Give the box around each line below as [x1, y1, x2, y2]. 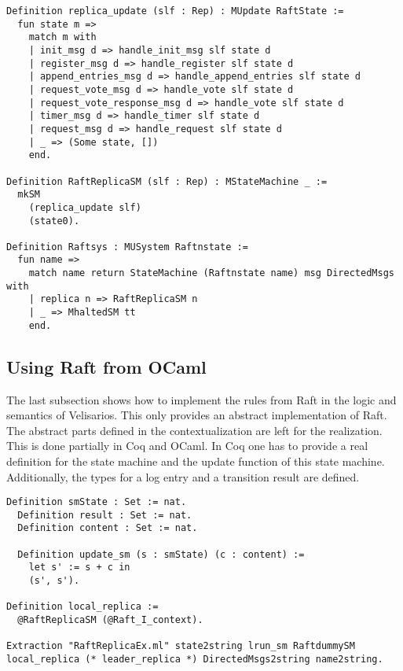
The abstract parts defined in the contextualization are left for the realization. [6, 422, 383, 438]
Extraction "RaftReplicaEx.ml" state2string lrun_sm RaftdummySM [6, 640, 355, 652]
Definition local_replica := [6, 601, 159, 613]
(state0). [28, 215, 80, 227]
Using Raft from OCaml [6, 354, 207, 378]
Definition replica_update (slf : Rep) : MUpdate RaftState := [6, 6, 344, 17]
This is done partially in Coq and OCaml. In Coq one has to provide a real [6, 437, 368, 454]
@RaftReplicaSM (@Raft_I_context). [17, 614, 203, 626]
